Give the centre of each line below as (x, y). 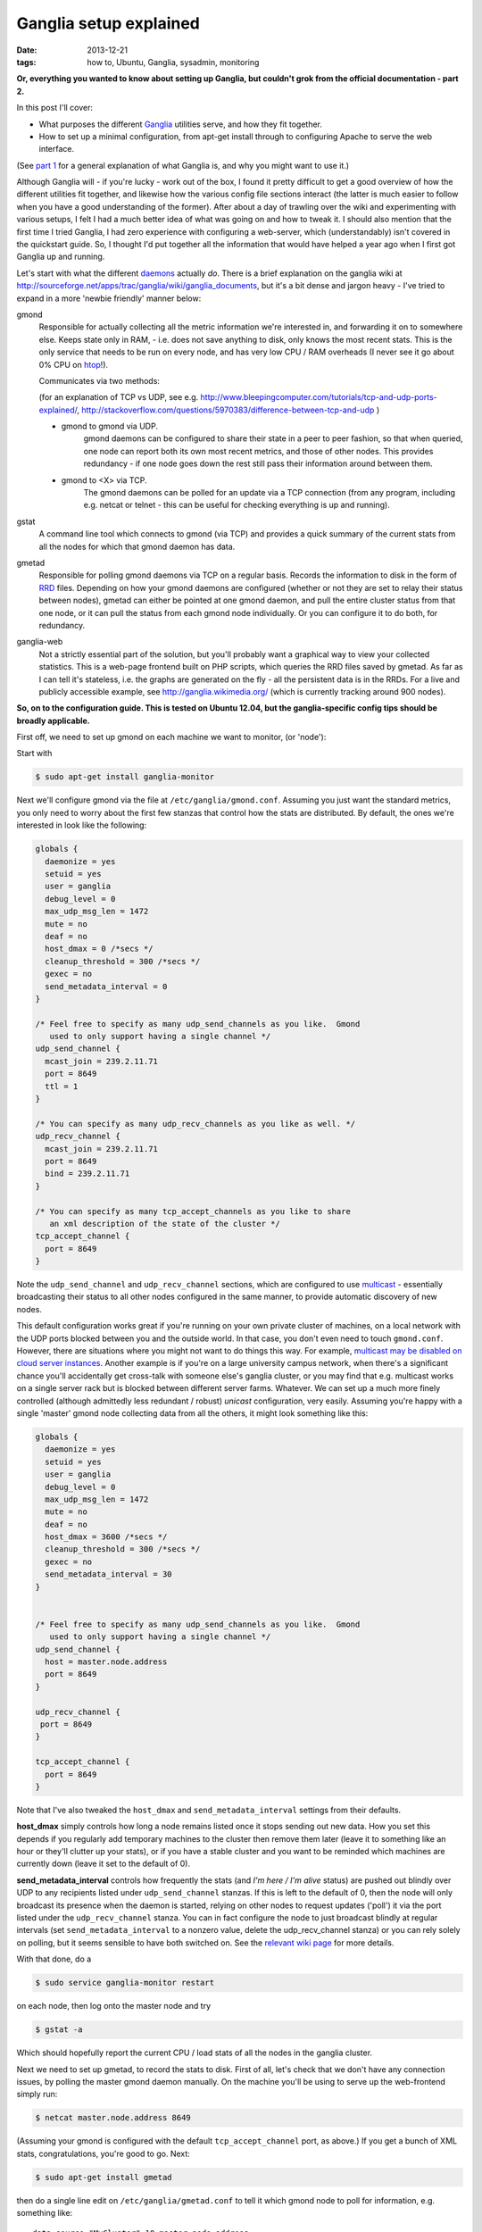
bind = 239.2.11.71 (87, 1174)
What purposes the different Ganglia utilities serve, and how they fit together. (181, 124)
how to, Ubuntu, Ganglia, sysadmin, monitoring (173, 62)
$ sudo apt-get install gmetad (104, 2177)
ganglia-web (40, 642)
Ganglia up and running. (61, 257)
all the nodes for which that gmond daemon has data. (137, 546)
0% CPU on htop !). (74, 364)
